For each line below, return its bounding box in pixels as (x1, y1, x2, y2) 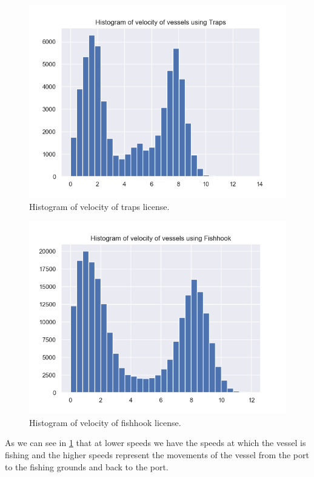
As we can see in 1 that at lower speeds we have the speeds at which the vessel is (5, 436, 306, 449)
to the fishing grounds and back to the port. (5, 460, 169, 473)
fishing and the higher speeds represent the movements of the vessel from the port (5, 448, 309, 461)
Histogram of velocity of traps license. (29, 200, 170, 212)
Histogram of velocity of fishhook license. (29, 416, 181, 428)
